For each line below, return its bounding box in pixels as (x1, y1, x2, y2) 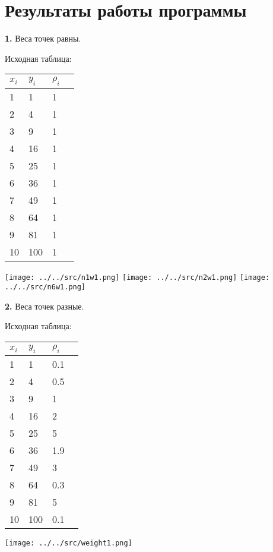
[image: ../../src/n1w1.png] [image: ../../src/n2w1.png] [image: (5, 273, 270, 282)
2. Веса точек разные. (5, 299, 84, 312)
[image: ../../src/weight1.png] (5, 539, 132, 548)
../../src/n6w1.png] (5, 283, 86, 292)
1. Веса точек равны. (5, 32, 81, 45)
